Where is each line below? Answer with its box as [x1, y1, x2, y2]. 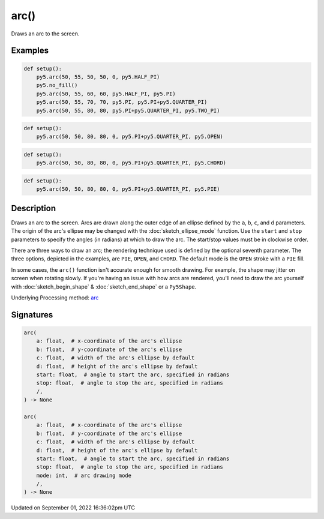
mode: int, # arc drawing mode [36, 472, 132, 479]
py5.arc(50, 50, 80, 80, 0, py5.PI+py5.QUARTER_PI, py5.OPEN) [36, 133, 223, 140]
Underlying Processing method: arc [11, 294, 99, 301]
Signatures [11, 310, 53, 320]
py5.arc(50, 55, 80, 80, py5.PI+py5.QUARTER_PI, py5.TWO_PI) [36, 107, 220, 114]
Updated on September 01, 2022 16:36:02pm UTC [11, 504, 135, 511]
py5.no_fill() [36, 82, 78, 89]
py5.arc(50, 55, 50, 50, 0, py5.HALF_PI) [36, 73, 160, 80]
